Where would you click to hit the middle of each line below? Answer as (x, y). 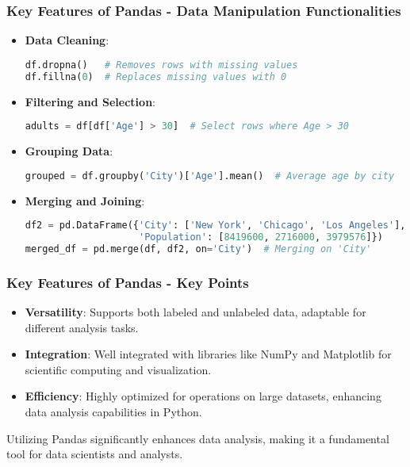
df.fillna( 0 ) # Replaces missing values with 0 (156, 77)
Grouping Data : (69, 151)
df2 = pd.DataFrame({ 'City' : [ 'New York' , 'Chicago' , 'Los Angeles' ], (215, 226)
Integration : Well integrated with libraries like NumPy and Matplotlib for (208, 354)
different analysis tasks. (82, 327)
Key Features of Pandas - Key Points (128, 282)
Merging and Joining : (85, 200)
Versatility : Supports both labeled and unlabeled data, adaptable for (195, 311)
